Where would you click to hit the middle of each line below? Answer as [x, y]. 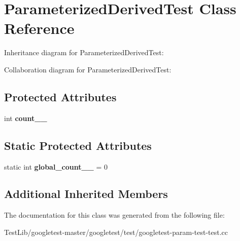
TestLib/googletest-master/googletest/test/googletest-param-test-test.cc [116, 232]
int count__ [26, 118]
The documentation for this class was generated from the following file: [114, 215]
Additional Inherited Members [86, 194]
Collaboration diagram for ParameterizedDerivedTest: [88, 69]
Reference [39, 28]
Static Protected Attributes [78, 145]
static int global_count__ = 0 [56, 166]
